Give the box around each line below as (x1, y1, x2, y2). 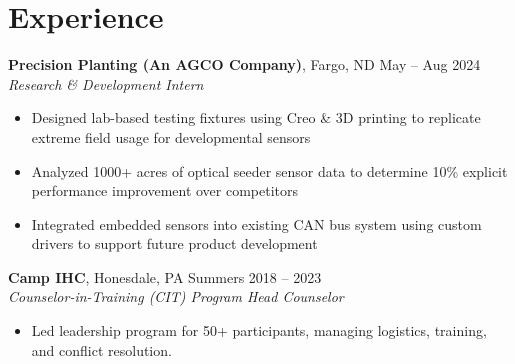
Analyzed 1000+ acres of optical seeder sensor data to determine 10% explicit (31, 160, 508, 181)
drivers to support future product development (31, 233, 318, 254)
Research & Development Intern (8, 73, 204, 94)
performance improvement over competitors (31, 180, 299, 201)
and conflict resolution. (31, 339, 172, 360)
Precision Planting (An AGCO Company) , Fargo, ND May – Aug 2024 (8, 54, 481, 75)
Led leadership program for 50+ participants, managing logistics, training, (31, 320, 487, 341)
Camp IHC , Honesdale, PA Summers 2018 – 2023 (8, 266, 322, 287)
